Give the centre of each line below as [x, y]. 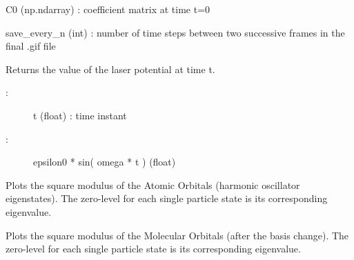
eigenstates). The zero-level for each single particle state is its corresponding [167, 198]
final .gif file [31, 46]
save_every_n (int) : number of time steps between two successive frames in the [175, 32]
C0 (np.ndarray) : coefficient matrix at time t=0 [108, 9]
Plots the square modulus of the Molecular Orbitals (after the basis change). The [177, 235]
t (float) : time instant [80, 115]
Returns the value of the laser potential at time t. [110, 69]
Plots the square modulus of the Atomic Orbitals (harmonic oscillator [153, 184]
